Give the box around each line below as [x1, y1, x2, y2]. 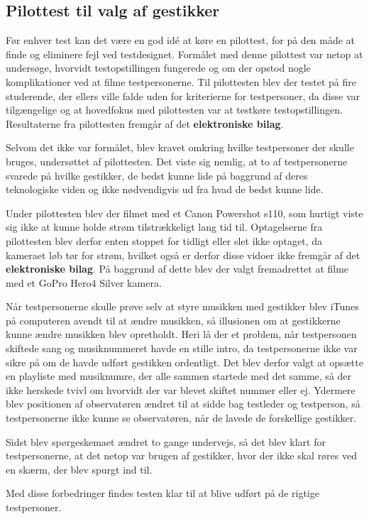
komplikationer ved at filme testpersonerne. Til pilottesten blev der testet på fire [6, 74, 356, 89]
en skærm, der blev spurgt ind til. [6, 461, 153, 476]
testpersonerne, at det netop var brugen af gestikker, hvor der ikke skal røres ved [6, 448, 357, 463]
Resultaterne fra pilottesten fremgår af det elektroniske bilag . [6, 116, 284, 131]
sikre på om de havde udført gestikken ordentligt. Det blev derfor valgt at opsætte [6, 354, 363, 369]
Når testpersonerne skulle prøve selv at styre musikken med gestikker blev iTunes [6, 299, 359, 314]
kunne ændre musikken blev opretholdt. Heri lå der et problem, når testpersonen [6, 327, 357, 342]
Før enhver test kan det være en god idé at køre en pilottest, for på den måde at [6, 33, 356, 48]
